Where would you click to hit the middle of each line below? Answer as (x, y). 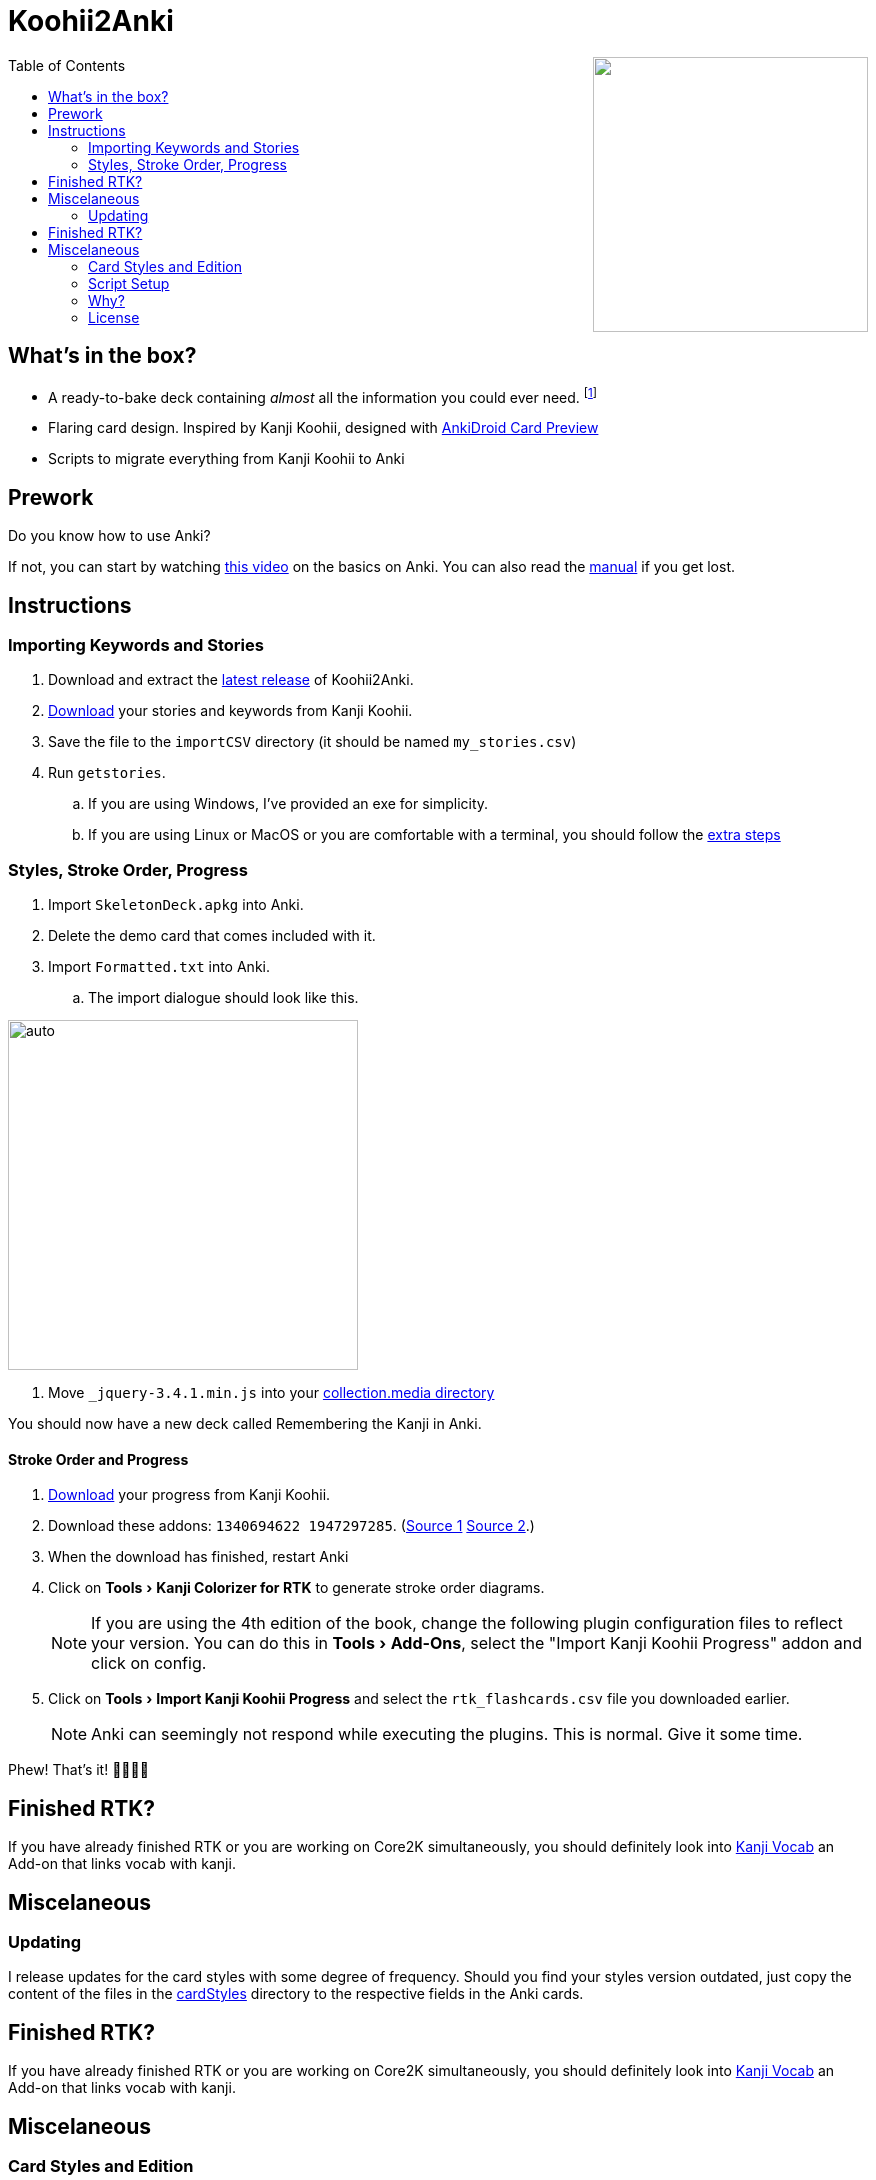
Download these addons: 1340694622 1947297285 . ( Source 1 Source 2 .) (291, 1526)
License (114, 317)
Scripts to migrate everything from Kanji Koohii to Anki (226, 459)
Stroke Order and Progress (98, 1459)
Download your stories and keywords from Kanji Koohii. (230, 711)
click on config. (149, 1663)
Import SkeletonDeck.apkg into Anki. (176, 905)
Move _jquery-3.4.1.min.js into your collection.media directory (271, 1393)
